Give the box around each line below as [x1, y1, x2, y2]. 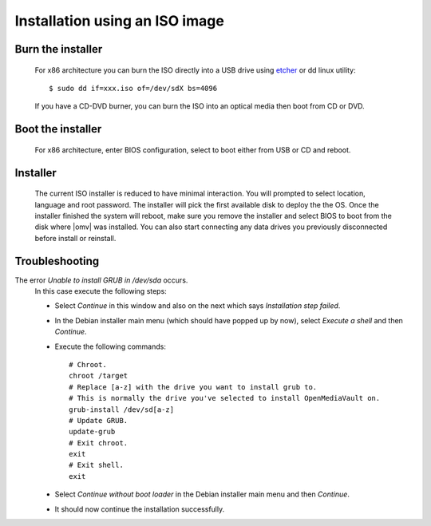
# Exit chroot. [69, 438, 129, 447]
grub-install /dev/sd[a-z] [69, 405, 175, 414]
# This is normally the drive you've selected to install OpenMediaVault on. [69, 394, 381, 403]
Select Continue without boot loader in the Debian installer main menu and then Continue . [54, 489, 350, 499]
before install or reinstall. [34, 233, 117, 243]
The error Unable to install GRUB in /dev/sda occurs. [14, 275, 188, 285]
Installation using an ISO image [14, 12, 225, 30]
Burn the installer [14, 42, 103, 56]
